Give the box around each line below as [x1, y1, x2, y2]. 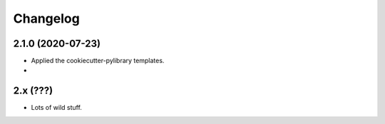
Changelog [13, 11, 80, 26]
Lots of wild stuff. [31, 103, 82, 112]
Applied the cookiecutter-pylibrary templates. [31, 57, 165, 65]
